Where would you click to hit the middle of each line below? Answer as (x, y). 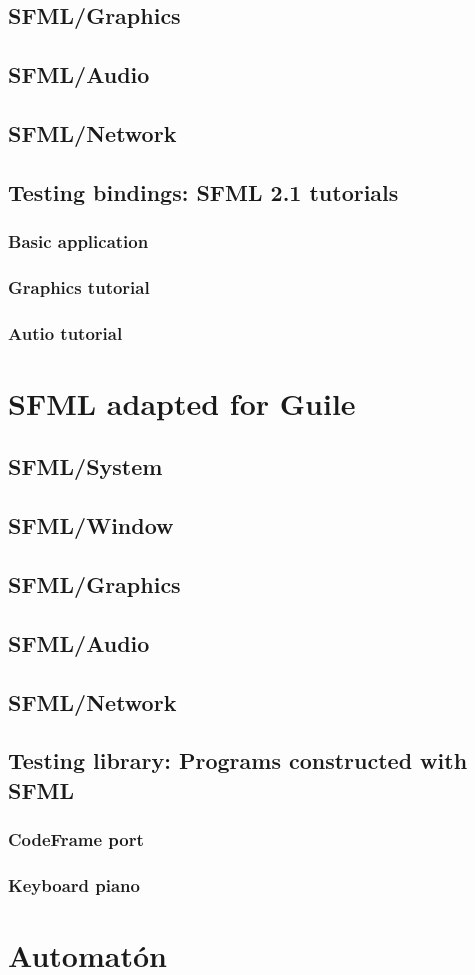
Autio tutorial (65, 332)
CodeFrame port (76, 839)
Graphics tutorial (79, 286)
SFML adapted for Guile (182, 402)
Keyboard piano (74, 884)
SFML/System (85, 466)
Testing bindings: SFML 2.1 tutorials (203, 191)
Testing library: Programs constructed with (238, 760)
